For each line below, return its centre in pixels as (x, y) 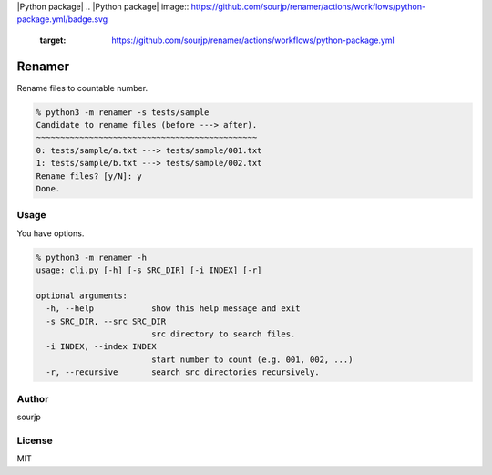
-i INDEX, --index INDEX (101, 347)
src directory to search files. (223, 334)
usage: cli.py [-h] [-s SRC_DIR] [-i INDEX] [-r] (149, 270)
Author (33, 398)
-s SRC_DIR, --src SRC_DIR (106, 321)
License (35, 440)
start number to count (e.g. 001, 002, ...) (252, 359)
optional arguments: (82, 295)
